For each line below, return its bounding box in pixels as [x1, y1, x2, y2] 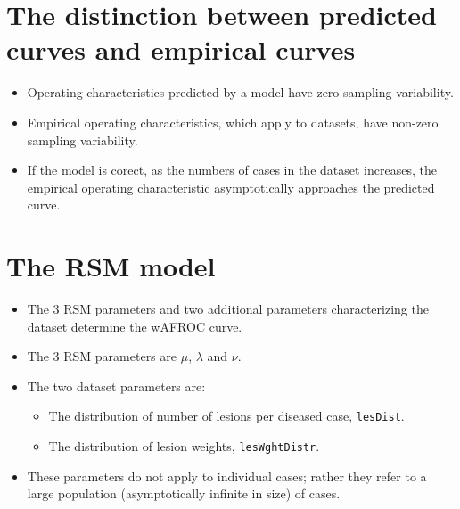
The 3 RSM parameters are [27, 347, 177, 365]
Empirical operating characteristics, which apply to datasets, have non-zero [27, 112, 439, 131]
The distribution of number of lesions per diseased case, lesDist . [48, 406, 405, 425]
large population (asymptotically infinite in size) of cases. [27, 484, 341, 503]
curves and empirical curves [6, 31, 356, 68]
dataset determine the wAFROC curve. [27, 316, 242, 335]
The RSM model [6, 248, 216, 284]
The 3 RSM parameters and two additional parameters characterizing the [27, 300, 429, 317]
